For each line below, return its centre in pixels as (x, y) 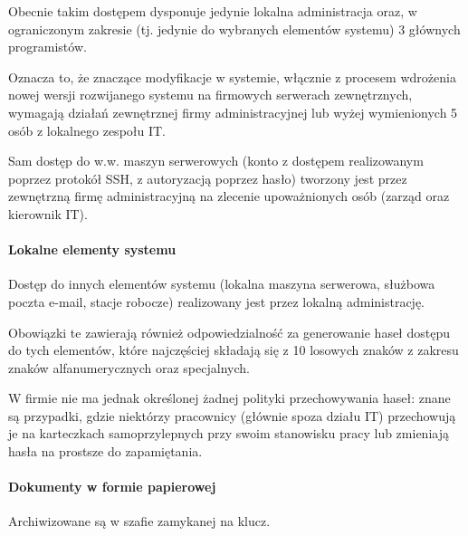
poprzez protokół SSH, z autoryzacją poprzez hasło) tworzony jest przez (208, 178)
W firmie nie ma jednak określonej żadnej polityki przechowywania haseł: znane (229, 398)
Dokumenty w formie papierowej (112, 487)
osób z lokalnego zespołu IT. (87, 130)
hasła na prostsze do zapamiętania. (105, 451)
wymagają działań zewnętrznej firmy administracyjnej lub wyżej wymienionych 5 (233, 112)
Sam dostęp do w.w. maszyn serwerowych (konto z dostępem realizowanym (216, 161)
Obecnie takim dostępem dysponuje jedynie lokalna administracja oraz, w (213, 11)
